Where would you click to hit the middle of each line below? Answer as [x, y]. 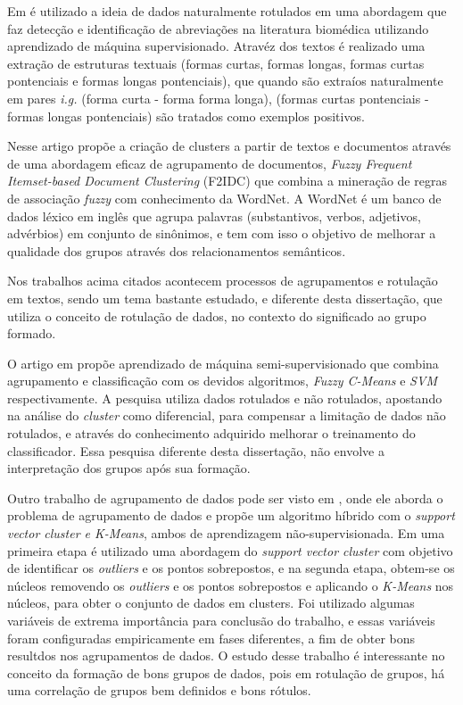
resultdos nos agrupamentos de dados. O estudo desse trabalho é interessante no [226, 655]
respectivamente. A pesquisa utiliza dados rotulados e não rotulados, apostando [225, 398]
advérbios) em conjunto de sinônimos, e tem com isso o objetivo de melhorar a [222, 233]
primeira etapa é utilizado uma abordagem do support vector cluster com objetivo [230, 550]
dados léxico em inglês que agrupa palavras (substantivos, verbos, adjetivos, [214, 216]
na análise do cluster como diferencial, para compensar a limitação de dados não [227, 415]
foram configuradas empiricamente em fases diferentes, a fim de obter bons [211, 638]
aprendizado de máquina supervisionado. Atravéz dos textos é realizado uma [216, 46]
